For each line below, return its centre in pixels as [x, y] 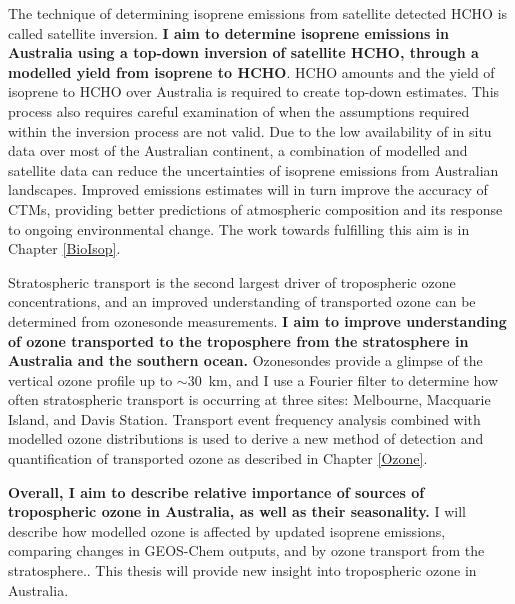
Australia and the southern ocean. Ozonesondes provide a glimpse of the [245, 360]
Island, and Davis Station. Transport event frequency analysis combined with [244, 418]
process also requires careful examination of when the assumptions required [239, 110]
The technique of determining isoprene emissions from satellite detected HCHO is [258, 13]
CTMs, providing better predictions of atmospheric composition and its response [255, 208]
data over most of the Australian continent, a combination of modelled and [238, 150]
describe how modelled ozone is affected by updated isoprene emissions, [227, 530]
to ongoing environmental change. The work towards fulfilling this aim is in [239, 228]
